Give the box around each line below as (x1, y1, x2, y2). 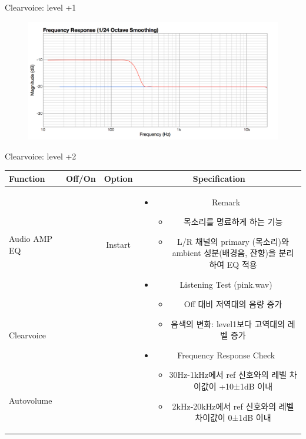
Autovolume (9, 394, 52, 406)
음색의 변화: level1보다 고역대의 (171, 317, 285, 330)
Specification (192, 172, 245, 184)
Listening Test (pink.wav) (179, 278, 272, 290)
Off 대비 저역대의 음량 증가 (184, 298, 282, 310)
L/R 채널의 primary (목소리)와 (177, 235, 289, 247)
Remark (212, 195, 241, 208)
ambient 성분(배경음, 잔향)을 (172, 247, 276, 259)
